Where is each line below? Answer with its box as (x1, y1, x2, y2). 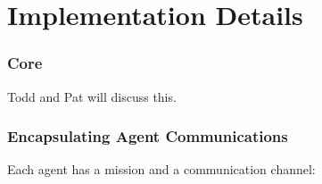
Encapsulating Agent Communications (7, 125, 288, 147)
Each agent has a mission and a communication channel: (7, 160, 316, 179)
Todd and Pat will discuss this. (7, 87, 177, 105)
